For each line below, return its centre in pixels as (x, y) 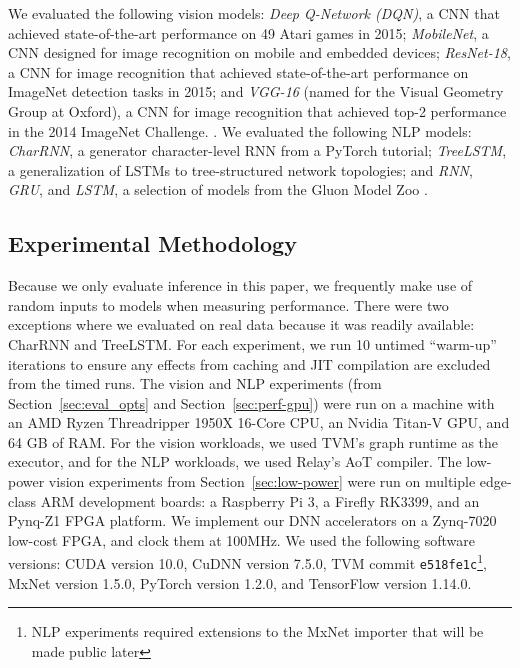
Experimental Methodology (152, 243)
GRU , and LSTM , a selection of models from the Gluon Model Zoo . (218, 189)
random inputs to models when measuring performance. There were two (228, 304)
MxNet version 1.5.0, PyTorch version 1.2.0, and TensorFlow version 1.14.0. (240, 582)
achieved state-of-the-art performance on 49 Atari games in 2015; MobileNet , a (248, 32)
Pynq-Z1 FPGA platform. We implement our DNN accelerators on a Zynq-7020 (252, 520)
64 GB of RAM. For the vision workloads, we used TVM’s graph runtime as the (253, 441)
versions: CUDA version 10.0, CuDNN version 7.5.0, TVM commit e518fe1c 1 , (247, 562)
